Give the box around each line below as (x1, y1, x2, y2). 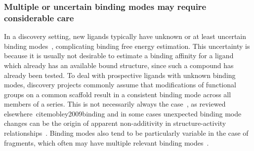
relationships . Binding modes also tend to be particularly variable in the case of (4, 128, 249, 138)
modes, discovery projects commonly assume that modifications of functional (4, 79, 236, 90)
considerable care (4, 11, 74, 24)
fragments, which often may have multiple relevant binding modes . (4, 137, 209, 148)
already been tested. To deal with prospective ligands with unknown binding (4, 70, 236, 80)
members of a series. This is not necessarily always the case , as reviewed (4, 99, 226, 109)
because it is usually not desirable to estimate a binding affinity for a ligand (4, 50, 234, 61)
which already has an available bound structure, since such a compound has (4, 60, 234, 70)
